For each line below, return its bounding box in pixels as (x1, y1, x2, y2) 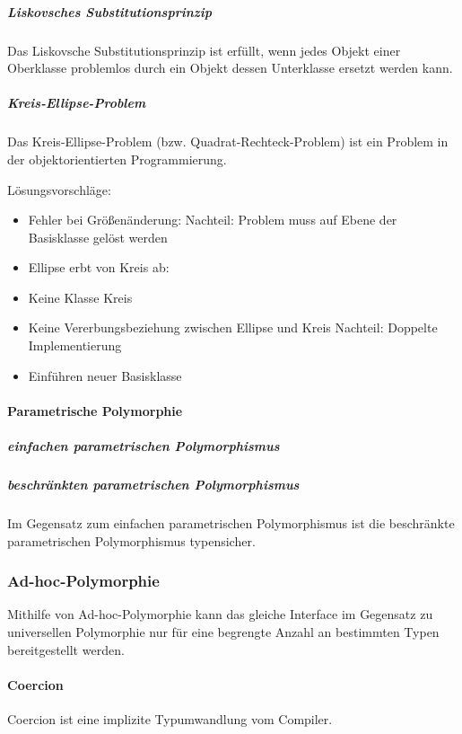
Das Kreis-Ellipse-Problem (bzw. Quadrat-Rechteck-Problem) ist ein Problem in (7, 132, 449, 151)
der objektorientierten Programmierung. (7, 149, 227, 168)
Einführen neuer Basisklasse (28, 366, 182, 385)
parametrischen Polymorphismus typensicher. (7, 531, 256, 550)
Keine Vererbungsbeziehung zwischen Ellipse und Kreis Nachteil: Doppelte (28, 318, 438, 337)
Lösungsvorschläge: (7, 180, 111, 199)
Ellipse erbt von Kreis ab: (28, 258, 170, 277)
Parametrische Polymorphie (7, 401, 183, 420)
